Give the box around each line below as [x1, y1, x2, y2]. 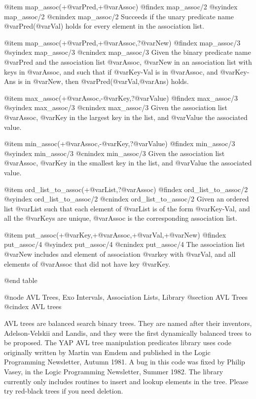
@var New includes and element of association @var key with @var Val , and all [4, 249, 236, 259]
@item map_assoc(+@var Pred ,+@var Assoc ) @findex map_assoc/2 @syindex [4, 1, 238, 11]
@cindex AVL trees [4, 301, 62, 312]
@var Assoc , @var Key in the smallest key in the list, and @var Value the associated [4, 158, 252, 168]
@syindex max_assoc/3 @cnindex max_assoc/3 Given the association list [4, 102, 227, 113]
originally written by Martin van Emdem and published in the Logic [4, 347, 211, 357]
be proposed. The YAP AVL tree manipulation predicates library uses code [4, 337, 231, 348]
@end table [4, 275, 37, 285]
